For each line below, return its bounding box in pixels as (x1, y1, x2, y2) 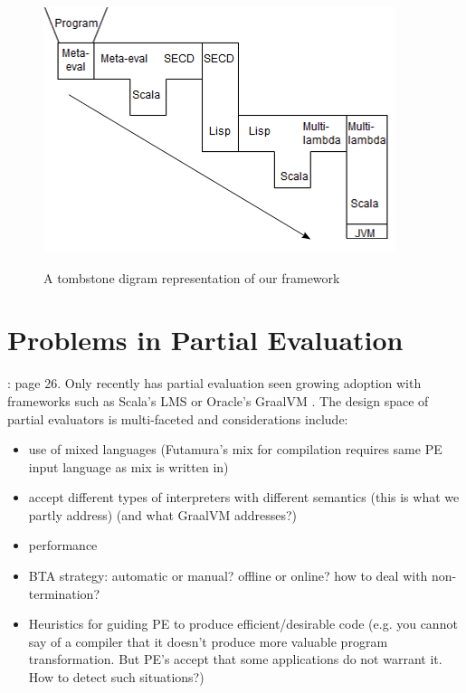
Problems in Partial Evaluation (7, 321, 404, 358)
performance (28, 536, 98, 555)
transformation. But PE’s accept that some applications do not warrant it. (28, 650, 442, 669)
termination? (28, 584, 100, 603)
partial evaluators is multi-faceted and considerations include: (7, 409, 348, 428)
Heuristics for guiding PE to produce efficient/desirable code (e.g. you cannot (28, 614, 458, 633)
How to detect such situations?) (28, 668, 204, 687)
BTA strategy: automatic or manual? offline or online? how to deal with (28, 566, 428, 585)
